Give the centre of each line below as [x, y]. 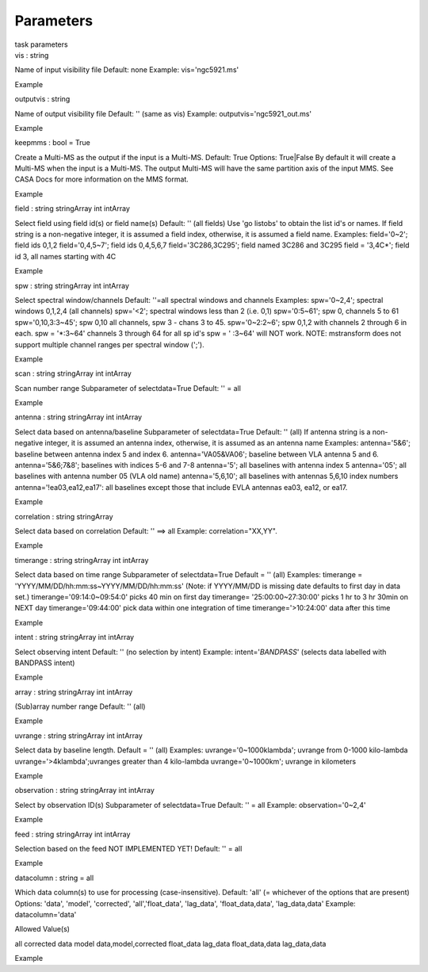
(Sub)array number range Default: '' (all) [80, 706]
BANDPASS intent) [45, 663]
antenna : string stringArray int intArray [78, 417]
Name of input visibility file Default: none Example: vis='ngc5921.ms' [127, 70]
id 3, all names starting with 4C [65, 256]
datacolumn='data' [46, 914]
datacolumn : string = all [54, 878]
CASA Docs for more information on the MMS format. [102, 179]
